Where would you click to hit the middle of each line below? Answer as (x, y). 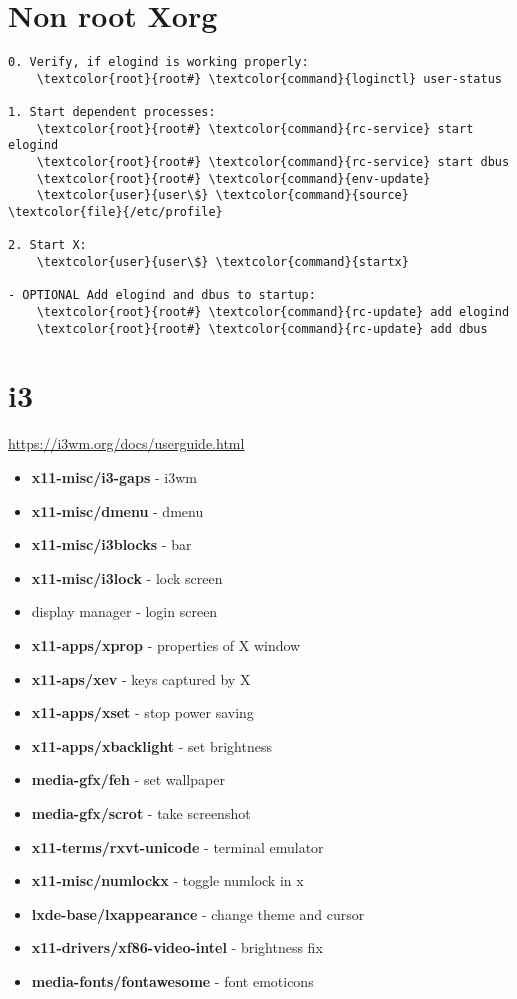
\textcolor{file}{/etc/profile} (115, 212)
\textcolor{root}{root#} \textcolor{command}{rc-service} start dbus (273, 162)
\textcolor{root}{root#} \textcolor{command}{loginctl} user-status (269, 78)
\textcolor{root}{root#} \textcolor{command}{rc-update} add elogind (273, 311)
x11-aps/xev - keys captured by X (141, 678)
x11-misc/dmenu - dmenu (117, 510)
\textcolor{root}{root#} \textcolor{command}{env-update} (233, 178)
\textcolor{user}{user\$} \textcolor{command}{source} (222, 195)
